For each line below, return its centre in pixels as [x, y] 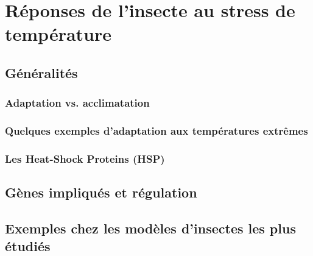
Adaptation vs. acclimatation [77, 103]
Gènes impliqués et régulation [101, 192]
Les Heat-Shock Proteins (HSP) [85, 158]
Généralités [41, 72]
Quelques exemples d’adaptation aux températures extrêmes [156, 131]
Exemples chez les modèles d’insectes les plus [150, 228]
